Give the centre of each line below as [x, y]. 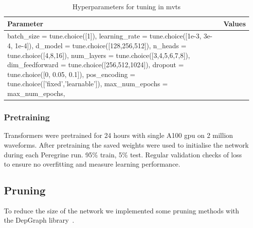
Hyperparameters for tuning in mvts [126, 6]
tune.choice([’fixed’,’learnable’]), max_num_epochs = [88, 84]
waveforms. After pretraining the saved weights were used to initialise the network [126, 144]
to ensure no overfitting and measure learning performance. [92, 164]
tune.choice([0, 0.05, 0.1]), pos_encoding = [71, 74]
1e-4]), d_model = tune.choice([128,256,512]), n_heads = [100, 46]
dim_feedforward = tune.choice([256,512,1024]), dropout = [96, 65]
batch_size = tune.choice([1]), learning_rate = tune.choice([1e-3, [104, 36]
